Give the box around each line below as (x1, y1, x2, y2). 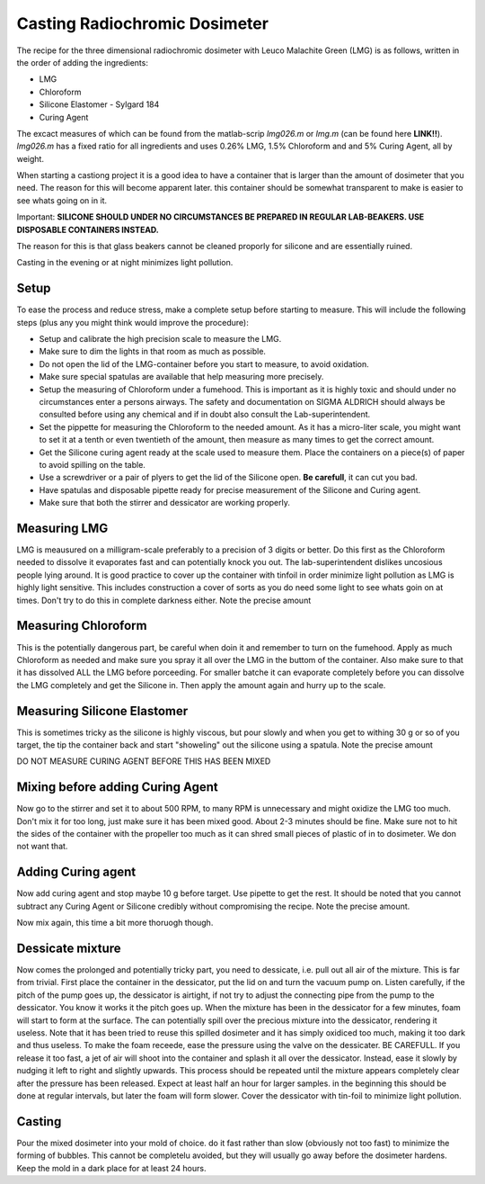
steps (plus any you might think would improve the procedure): (16, 317, 249, 327)
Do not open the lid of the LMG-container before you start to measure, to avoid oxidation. (39, 358, 370, 369)
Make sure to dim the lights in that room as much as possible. (39, 346, 267, 357)
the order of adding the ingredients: (16, 57, 148, 67)
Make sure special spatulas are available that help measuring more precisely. (39, 372, 324, 382)
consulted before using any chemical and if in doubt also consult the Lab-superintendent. (39, 409, 371, 420)
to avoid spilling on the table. (39, 460, 145, 470)
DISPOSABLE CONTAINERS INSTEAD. (16, 224, 159, 235)
